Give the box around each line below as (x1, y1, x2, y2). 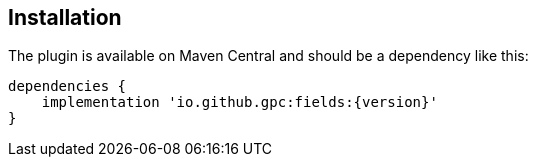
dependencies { (8, 78, 127, 95)
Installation (8, 5, 122, 30)
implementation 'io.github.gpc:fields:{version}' (41, 94, 438, 111)
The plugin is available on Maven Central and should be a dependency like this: (8, 47, 529, 65)
